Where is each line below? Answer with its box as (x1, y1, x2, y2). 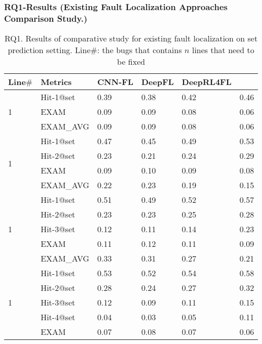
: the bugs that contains (97, 44, 182, 56)
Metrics (41, 76, 72, 88)
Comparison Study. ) (4, 12, 88, 24)
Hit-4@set (41, 311, 76, 323)
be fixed (117, 56, 145, 68)
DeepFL (141, 76, 174, 88)
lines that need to (192, 44, 254, 56)
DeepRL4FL (181, 76, 232, 88)
